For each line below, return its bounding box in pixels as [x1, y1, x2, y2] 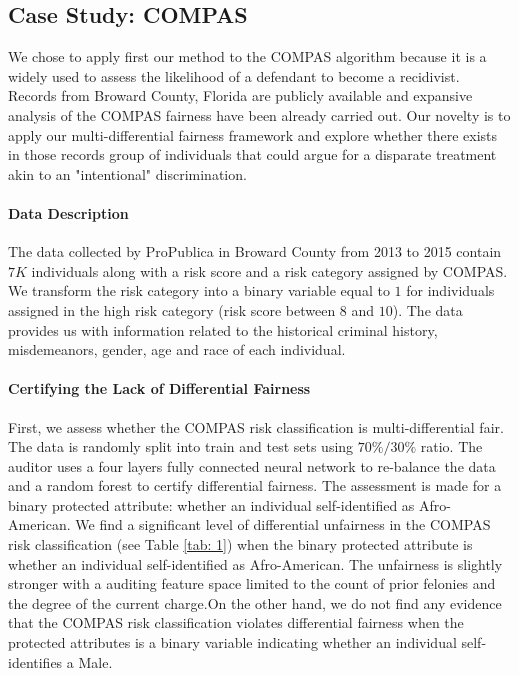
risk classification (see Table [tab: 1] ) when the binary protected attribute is [8, 534, 473, 555]
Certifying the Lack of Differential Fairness [8, 378, 311, 399]
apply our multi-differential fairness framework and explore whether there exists [8, 124, 498, 145]
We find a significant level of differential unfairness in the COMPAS [75, 514, 491, 535]
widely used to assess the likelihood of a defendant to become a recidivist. [8, 65, 460, 86]
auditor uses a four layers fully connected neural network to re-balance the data [8, 455, 496, 476]
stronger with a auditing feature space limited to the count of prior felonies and [8, 573, 496, 594]
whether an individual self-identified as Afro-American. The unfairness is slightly [8, 553, 503, 574]
